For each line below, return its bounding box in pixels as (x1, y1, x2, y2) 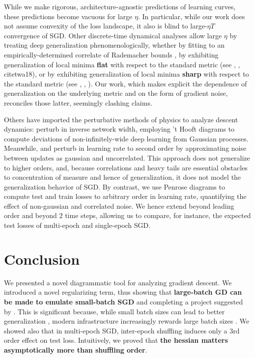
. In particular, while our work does (138, 11, 245, 21)
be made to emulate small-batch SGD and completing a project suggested (4, 296, 243, 306)
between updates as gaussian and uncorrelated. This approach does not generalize (4, 152, 250, 163)
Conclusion (4, 248, 80, 269)
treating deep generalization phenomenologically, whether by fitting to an (4, 40, 225, 50)
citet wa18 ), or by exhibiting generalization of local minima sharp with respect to (4, 69, 249, 79)
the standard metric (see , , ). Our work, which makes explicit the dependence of (4, 78, 247, 88)
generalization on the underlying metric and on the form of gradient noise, (4, 88, 228, 98)
